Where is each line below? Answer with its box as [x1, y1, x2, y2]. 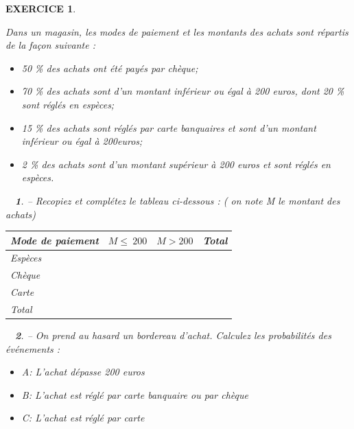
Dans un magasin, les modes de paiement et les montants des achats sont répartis [5, 24, 349, 38]
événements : [5, 341, 60, 356]
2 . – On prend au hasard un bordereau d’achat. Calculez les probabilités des [15, 328, 331, 343]
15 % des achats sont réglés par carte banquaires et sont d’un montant [21, 120, 316, 135]
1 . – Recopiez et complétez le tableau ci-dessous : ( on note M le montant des [15, 193, 340, 207]
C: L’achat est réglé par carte [21, 410, 145, 425]
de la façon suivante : [5, 38, 95, 52]
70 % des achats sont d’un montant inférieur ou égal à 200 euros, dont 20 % [21, 84, 344, 98]
